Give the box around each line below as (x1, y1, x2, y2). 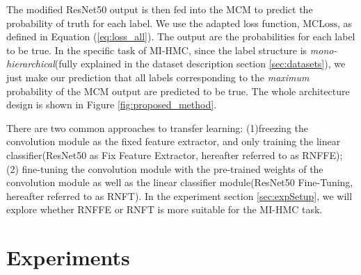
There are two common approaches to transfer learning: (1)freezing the (6, 120, 309, 135)
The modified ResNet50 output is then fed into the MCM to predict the (6, 2, 313, 16)
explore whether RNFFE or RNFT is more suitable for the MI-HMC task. (6, 202, 323, 217)
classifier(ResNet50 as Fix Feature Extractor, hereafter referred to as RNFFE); (6, 147, 343, 162)
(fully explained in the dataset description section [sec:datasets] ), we (54, 56, 346, 71)
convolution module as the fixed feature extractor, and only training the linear (6, 134, 341, 149)
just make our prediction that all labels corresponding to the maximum (6, 69, 310, 84)
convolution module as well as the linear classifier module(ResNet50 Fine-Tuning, (6, 175, 353, 190)
